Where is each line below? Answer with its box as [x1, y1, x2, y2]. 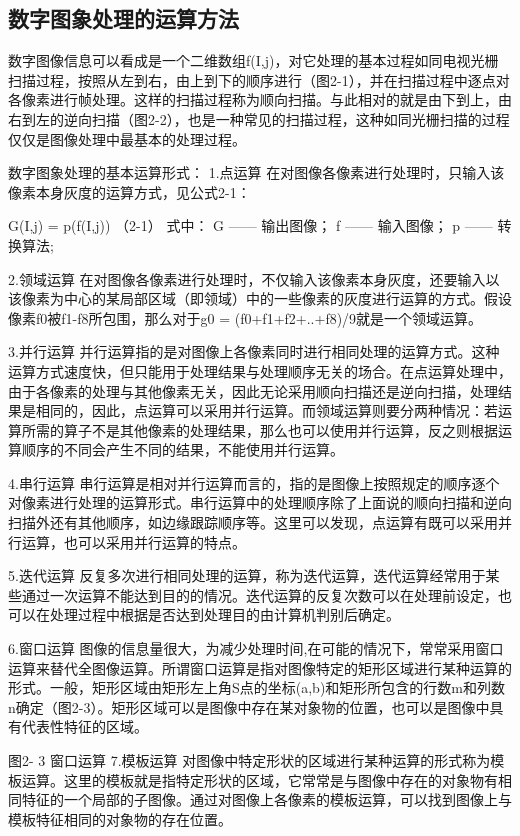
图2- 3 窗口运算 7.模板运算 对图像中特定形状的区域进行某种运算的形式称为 [8, 750, 491, 771]
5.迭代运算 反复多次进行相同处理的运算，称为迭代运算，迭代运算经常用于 [8, 565, 486, 586]
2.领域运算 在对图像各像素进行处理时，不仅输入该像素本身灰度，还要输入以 [8, 268, 500, 289]
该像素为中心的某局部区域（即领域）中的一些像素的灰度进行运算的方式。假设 [8, 288, 512, 309]
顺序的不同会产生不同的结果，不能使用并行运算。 [21, 439, 344, 460]
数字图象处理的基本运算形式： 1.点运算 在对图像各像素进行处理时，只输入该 [8, 162, 505, 183]
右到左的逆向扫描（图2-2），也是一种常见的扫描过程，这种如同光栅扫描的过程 [8, 108, 510, 129]
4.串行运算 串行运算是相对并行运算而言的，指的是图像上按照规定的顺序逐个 [8, 472, 500, 493]
